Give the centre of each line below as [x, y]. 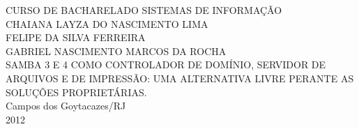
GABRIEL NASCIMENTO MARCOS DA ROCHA [116, 51]
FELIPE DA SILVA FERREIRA [76, 37]
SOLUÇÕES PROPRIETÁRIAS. [76, 92]
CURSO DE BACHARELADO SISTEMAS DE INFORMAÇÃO [144, 10]
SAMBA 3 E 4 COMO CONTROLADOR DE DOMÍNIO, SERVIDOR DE [166, 64]
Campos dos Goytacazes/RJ [66, 106]
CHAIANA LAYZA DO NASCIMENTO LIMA [107, 23]
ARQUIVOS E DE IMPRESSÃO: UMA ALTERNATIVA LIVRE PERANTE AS [180, 78]
